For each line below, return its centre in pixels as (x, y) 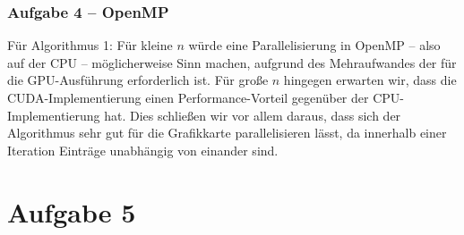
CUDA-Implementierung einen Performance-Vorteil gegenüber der (188, 97)
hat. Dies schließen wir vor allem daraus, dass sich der (253, 115)
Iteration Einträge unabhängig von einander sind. (143, 150)
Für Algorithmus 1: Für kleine (90, 45)
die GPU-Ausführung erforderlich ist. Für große (138, 80)
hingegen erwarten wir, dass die (370, 80)
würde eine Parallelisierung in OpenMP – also (314, 45)
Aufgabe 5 (72, 211)
